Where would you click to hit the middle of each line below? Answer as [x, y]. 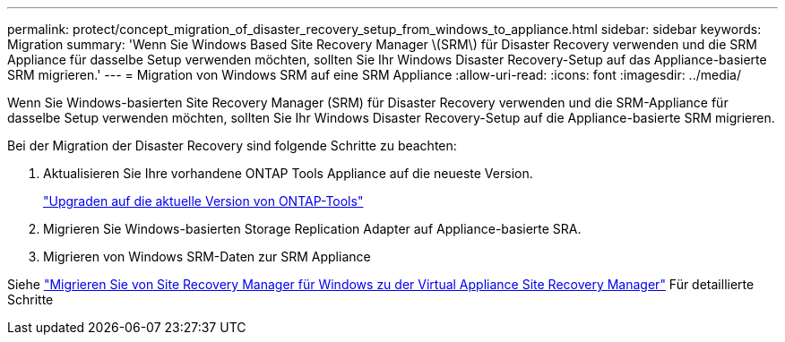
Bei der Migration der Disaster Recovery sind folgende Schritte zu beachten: [232, 145]
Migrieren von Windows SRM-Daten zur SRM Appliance [207, 256]
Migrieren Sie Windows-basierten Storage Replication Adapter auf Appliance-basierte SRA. [312, 229]
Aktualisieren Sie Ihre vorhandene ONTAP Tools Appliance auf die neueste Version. [288, 173]
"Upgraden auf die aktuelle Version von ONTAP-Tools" [203, 201]
